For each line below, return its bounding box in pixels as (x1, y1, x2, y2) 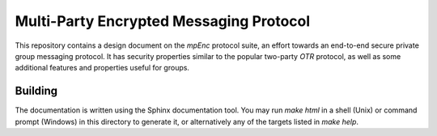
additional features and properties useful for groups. (15, 63, 190, 73)
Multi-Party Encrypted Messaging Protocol (15, 12, 311, 30)
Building (15, 84, 58, 98)
